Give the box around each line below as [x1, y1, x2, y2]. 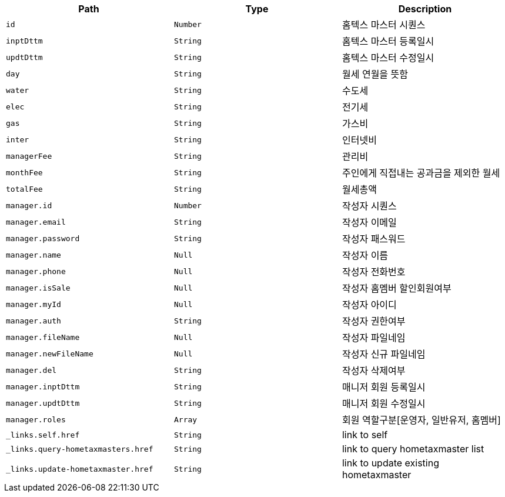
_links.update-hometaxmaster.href [6, 464, 153, 473]
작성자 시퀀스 [342, 200, 397, 212]
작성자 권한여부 [342, 315, 406, 327]
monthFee [6, 168, 43, 177]
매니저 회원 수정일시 [342, 398, 426, 409]
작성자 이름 [342, 249, 389, 261]
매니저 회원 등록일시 [342, 381, 426, 393]
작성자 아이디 [342, 299, 397, 311]
